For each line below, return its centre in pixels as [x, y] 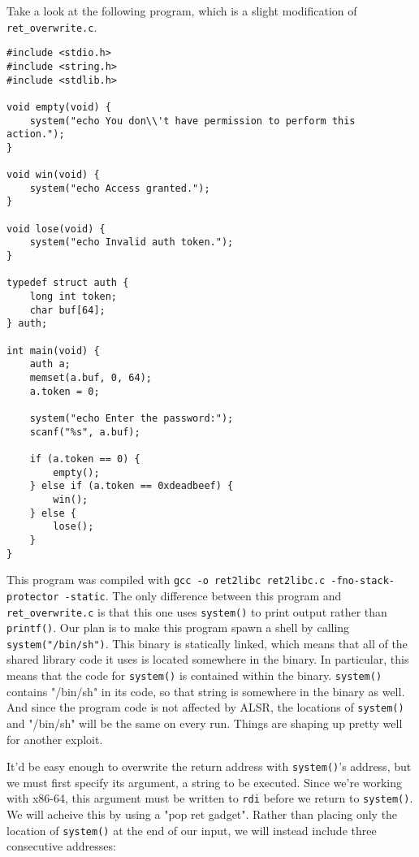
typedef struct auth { [68, 283]
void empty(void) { [59, 107]
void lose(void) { [56, 229]
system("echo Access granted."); [120, 188]
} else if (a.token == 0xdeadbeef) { [132, 486]
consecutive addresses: [61, 846]
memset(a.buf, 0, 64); [91, 378]
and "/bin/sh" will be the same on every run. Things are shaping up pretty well [205, 723]
